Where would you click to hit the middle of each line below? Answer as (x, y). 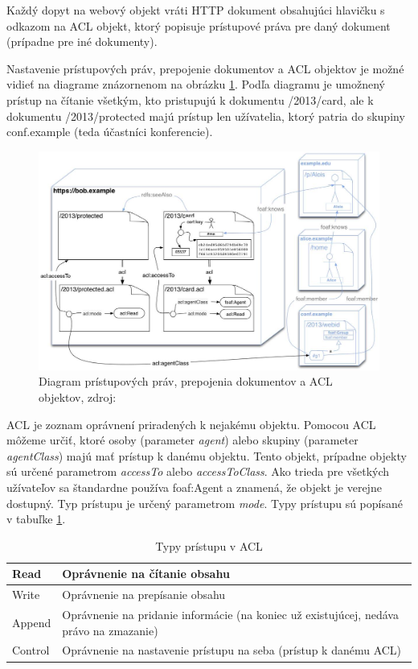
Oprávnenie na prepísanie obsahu (144, 595)
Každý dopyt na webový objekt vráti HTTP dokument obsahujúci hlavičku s (196, 10)
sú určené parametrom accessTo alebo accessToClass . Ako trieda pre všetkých (198, 471)
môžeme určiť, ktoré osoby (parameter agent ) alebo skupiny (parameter (182, 440)
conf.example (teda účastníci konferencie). (110, 132)
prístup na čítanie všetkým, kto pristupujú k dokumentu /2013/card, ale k (190, 99)
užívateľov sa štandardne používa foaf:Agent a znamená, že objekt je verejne (194, 487)
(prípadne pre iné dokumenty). (82, 41)
